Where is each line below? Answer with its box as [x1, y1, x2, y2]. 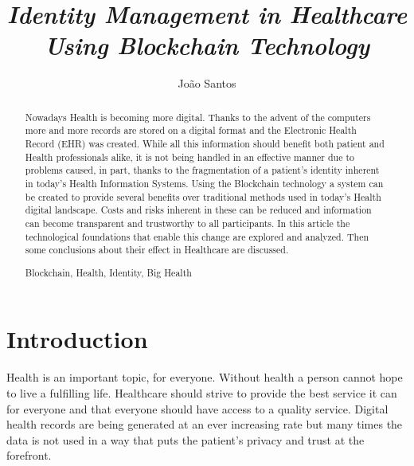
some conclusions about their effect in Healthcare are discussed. [25, 243, 289, 256]
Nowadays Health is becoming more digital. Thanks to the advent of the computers [25, 110, 371, 123]
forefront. [6, 447, 52, 464]
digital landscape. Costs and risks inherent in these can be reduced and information [25, 203, 372, 217]
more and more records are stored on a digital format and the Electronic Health [25, 123, 357, 137]
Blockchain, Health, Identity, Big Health [25, 265, 192, 279]
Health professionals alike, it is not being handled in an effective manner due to [25, 150, 354, 163]
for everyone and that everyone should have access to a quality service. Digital [6, 400, 389, 417]
